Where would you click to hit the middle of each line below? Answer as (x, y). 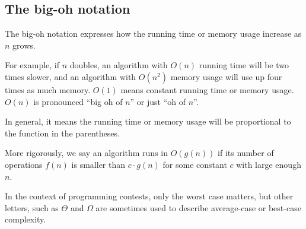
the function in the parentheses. (62, 133)
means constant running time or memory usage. (207, 89)
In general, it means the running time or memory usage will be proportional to (148, 121)
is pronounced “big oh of (78, 101)
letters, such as (32, 207)
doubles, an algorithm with (119, 65)
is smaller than (98, 164)
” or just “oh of (158, 101)
